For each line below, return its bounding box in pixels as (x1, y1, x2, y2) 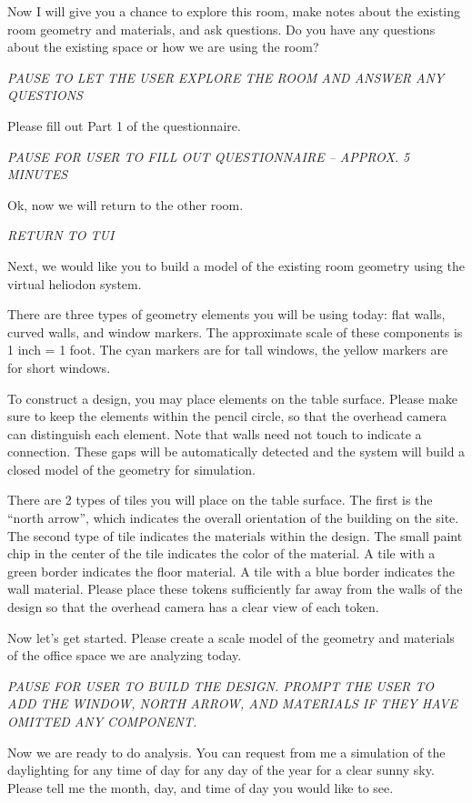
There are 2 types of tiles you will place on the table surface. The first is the (7, 490, 433, 509)
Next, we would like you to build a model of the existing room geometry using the (7, 256, 466, 275)
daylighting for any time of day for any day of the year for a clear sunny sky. (7, 760, 435, 779)
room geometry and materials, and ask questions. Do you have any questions (7, 19, 436, 38)
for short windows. (7, 357, 111, 376)
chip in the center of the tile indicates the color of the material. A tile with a (7, 544, 436, 563)
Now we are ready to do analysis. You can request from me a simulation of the (7, 742, 446, 761)
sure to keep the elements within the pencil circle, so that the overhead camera (7, 407, 447, 426)
